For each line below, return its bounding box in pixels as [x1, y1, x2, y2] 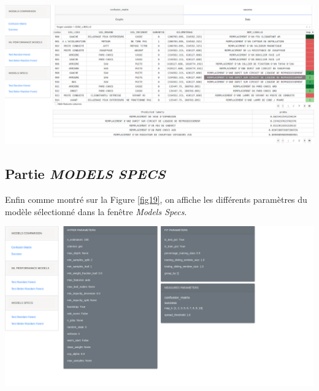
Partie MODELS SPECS [5, 164, 166, 183]
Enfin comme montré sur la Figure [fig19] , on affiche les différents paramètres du [5, 193, 307, 206]
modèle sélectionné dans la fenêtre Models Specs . [5, 205, 187, 218]
